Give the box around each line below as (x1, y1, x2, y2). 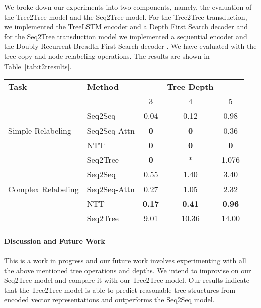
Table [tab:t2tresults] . (4, 60, 72, 71)
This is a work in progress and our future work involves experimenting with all (4, 255, 246, 265)
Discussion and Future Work (4, 235, 105, 246)
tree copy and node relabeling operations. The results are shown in (4, 50, 210, 61)
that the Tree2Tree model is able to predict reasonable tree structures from (4, 284, 236, 295)
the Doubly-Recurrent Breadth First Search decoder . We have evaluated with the (4, 41, 257, 51)
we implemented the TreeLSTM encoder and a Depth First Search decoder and (4, 21, 248, 32)
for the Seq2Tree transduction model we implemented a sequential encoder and (4, 31, 247, 41)
